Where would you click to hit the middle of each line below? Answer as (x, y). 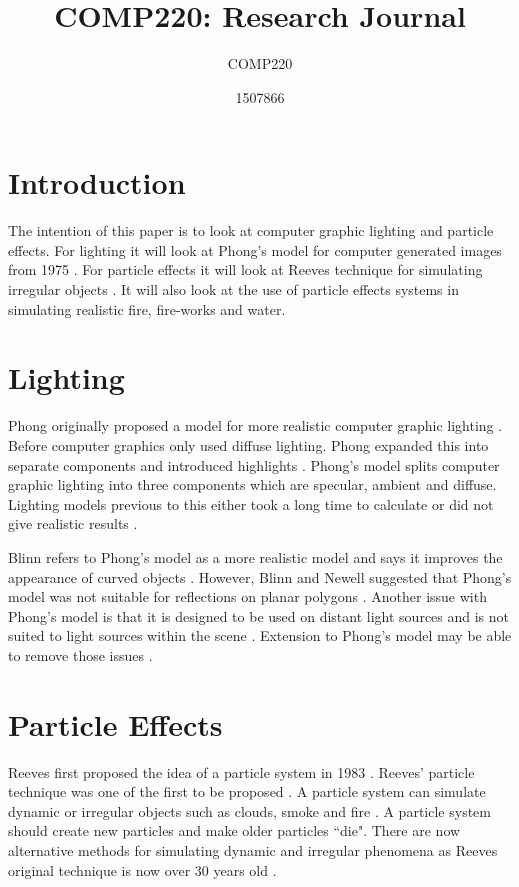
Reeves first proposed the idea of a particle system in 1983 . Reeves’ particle (241, 771)
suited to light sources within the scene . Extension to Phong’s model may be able (260, 635)
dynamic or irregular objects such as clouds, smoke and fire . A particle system (249, 810)
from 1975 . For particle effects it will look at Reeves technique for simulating (245, 269)
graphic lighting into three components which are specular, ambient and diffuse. (252, 484)
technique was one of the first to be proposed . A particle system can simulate (247, 791)
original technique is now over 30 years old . (142, 869)
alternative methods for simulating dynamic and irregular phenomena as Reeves (253, 849)
